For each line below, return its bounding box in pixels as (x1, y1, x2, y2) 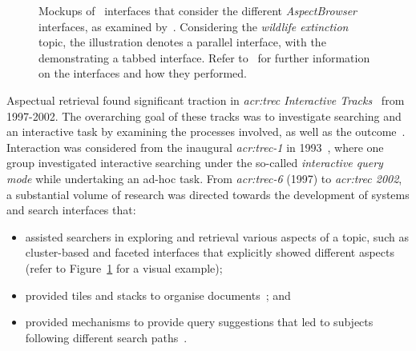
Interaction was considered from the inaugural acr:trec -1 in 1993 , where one (6, 138, 384, 155)
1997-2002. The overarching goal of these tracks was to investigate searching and (6, 107, 402, 124)
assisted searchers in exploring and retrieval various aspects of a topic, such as (25, 228, 409, 245)
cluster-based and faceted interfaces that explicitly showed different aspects (25, 244, 395, 261)
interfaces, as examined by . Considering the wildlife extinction (38, 18, 349, 34)
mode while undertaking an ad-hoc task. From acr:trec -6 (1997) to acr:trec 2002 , (6, 170, 402, 186)
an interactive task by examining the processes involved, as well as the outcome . (6, 123, 406, 140)
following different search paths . (25, 329, 188, 345)
